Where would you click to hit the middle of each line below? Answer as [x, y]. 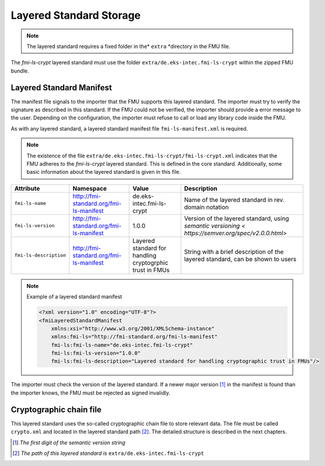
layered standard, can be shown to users [240, 259]
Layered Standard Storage [76, 15]
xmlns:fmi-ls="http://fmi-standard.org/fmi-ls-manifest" [134, 337]
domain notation [207, 207]
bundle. [20, 71]
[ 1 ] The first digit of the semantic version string [69, 443]
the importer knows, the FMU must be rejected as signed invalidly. [91, 393]
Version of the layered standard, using [237, 218]
